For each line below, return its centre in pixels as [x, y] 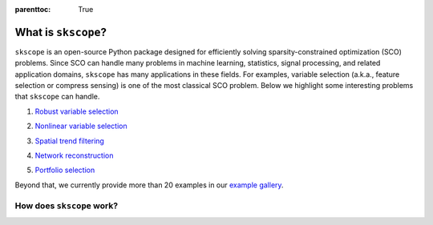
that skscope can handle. [57, 97]
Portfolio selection [65, 170]
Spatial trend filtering [69, 141]
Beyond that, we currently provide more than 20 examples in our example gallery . [149, 185]
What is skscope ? [61, 32]
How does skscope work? [67, 206]
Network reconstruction [74, 155]
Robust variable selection [77, 111]
